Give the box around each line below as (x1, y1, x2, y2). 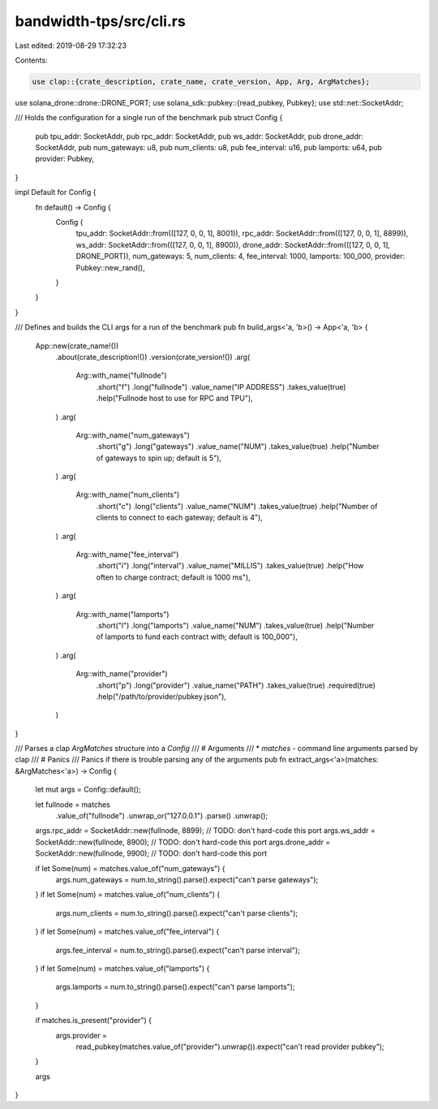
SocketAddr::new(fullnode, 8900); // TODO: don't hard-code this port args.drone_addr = (35, 837, 331, 847)
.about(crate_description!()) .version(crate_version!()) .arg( (55, 352, 251, 361)
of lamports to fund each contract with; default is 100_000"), (96, 632, 298, 641)
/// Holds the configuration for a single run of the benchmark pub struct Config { (15, 113, 283, 123)
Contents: (15, 55, 48, 65)
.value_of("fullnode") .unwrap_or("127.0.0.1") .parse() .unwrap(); (55, 811, 268, 821)
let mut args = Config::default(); (35, 784, 141, 795)
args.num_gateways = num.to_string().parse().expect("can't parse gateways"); (55, 875, 319, 884)
